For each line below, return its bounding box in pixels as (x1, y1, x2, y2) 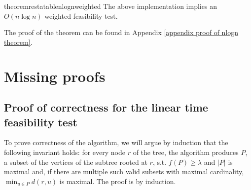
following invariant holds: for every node (4, 147, 126, 157)
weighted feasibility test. (44, 10, 118, 21)
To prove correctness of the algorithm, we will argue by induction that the (4, 137, 228, 148)
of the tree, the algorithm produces (133, 147, 239, 157)
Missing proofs (4, 66, 106, 86)
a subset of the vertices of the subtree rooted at (4, 156, 147, 167)
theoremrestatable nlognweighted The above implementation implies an (4, 1, 217, 11)
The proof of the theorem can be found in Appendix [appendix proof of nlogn (4, 27, 239, 38)
